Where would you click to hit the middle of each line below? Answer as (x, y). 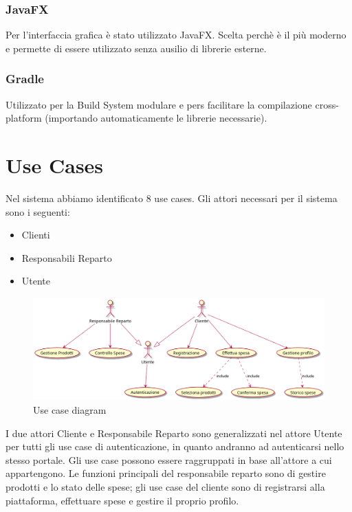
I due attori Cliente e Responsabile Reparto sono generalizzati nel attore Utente (174, 433)
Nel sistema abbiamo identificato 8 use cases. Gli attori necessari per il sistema (172, 198)
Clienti (36, 235)
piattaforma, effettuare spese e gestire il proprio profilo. (122, 500)
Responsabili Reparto (67, 257)
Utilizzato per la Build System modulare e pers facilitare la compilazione (159, 104)
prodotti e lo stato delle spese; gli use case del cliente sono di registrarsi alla (165, 486)
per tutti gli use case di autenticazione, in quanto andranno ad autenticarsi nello (175, 446)
